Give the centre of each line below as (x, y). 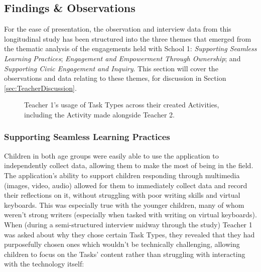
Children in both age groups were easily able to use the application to (111, 155)
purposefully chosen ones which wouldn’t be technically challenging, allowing (122, 244)
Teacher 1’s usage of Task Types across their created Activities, (122, 105)
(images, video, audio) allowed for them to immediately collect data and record (126, 185)
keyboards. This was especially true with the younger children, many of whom (124, 205)
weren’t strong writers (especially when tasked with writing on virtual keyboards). (130, 215)
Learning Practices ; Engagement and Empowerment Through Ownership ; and (122, 58)
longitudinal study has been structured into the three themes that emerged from (128, 38)
